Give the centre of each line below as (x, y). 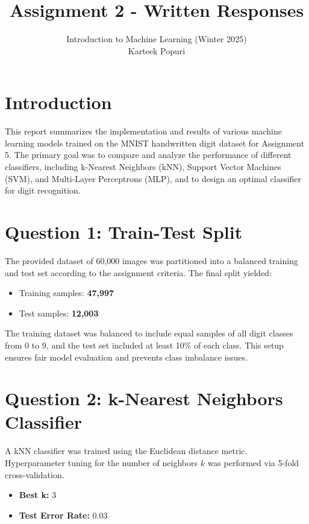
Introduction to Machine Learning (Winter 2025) (157, 39)
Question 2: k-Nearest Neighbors (144, 398)
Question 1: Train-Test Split (124, 232)
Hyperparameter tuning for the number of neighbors (101, 462)
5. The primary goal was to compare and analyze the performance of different (148, 155)
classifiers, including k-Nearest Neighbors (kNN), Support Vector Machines (143, 167)
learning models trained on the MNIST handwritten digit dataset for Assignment (155, 143)
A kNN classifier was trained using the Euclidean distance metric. (126, 451)
